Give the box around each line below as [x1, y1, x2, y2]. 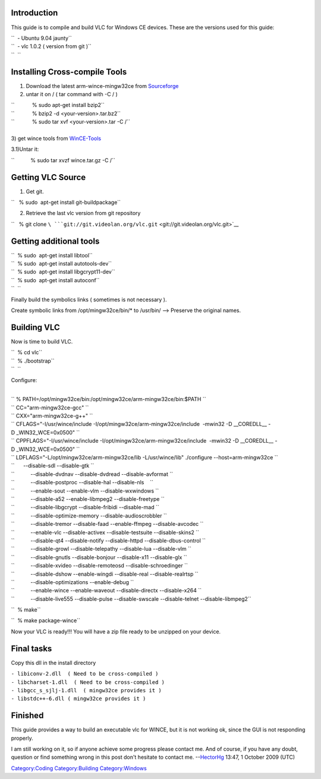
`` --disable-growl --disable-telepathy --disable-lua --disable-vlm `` [11, 545, 191, 553]
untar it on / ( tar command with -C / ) [26, 90, 118, 97]
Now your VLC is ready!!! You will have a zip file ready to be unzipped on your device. [11, 627, 221, 635]
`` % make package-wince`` [11, 617, 80, 624]
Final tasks [11, 644, 52, 654]
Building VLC [11, 322, 61, 332]
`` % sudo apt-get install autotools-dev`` [11, 260, 112, 267]
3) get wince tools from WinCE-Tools [11, 134, 101, 142]
